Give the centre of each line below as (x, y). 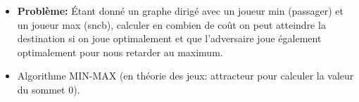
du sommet (41, 89)
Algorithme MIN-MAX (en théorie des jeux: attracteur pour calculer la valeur (185, 76)
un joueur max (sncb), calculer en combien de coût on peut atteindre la (171, 24)
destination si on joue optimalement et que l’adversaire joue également (169, 38)
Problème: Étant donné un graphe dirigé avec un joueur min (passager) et (180, 10)
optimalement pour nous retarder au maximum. (120, 52)
